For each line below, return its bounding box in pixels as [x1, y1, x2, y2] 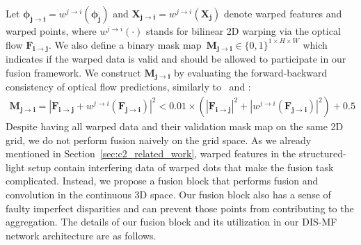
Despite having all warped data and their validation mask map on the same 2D [6, 119, 344, 134]
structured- [298, 146, 346, 161]
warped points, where [6, 24, 97, 38]
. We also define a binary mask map [49, 37, 202, 52]
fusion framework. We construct [6, 65, 141, 79]
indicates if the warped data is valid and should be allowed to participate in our [6, 52, 346, 66]
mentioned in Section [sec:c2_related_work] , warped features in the [6, 146, 296, 161]
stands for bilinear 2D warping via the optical [146, 24, 341, 38]
